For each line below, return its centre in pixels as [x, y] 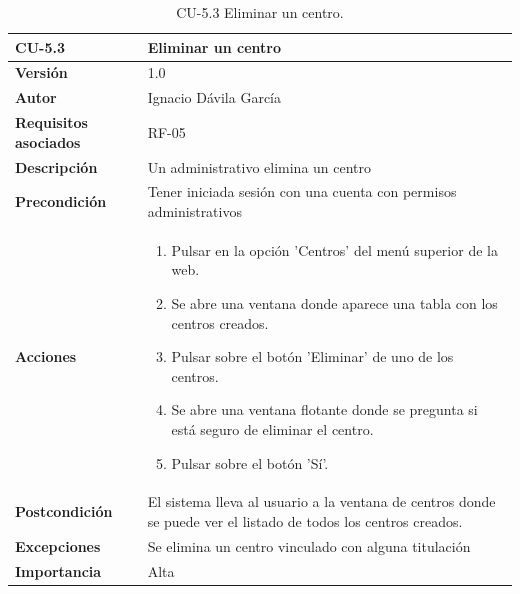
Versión [41, 72]
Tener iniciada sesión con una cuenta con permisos [302, 191]
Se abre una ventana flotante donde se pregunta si [324, 409]
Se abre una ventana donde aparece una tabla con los [334, 303]
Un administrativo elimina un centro [259, 166]
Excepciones [58, 545]
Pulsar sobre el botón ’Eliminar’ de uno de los [312, 356]
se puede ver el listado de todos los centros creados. [305, 521]
